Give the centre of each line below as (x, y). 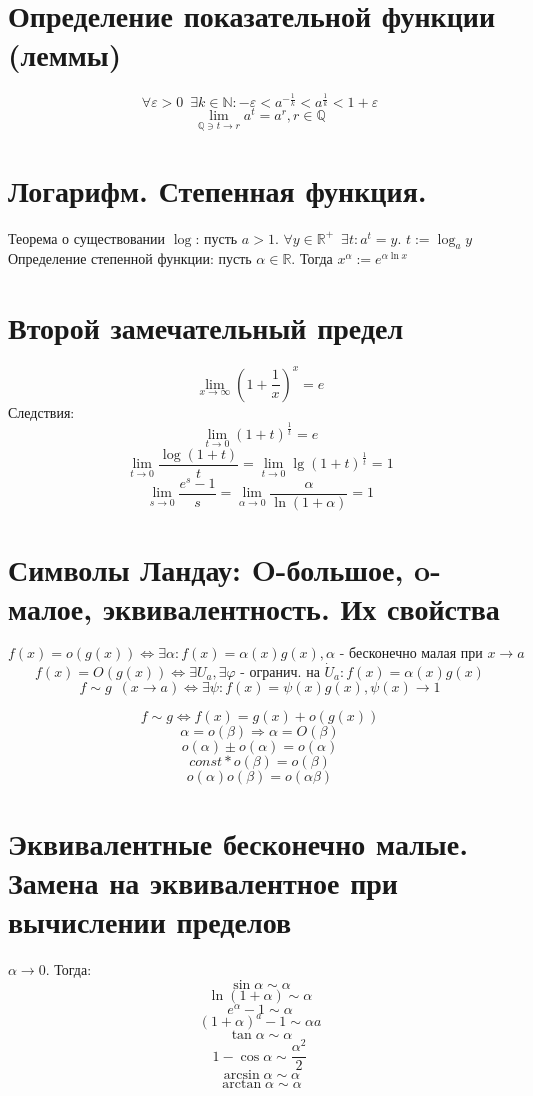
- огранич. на (280, 672)
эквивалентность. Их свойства (301, 608)
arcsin (241, 1075)
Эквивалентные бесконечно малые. (238, 842)
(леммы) (65, 54)
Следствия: (41, 411)
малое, (50, 608)
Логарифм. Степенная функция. (217, 189)
